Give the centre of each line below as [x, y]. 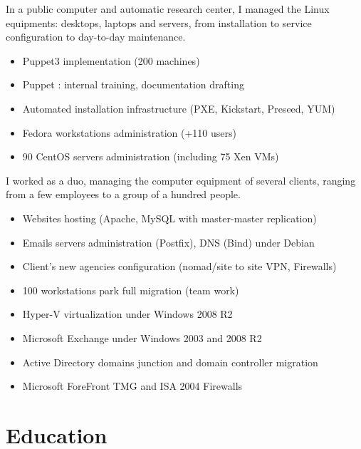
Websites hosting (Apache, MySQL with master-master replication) [169, 218]
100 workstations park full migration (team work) [131, 290]
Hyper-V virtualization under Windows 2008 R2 [127, 314]
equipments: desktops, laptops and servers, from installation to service [159, 22]
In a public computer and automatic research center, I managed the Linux [168, 9]
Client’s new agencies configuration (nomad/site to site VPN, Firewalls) [179, 266]
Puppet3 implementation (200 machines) [111, 60]
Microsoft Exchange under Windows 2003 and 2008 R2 [142, 337]
